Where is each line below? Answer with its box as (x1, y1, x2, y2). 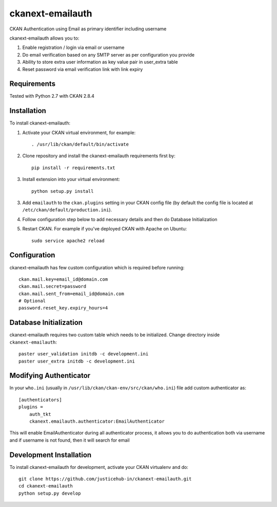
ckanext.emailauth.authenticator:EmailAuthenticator (29, 419, 165, 424)
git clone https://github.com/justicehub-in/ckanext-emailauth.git (18, 476, 192, 482)
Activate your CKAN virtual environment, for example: (22, 129, 136, 136)
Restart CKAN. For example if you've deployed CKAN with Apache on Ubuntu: (22, 226, 187, 232)
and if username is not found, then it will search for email (9, 437, 130, 443)
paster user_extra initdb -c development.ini (18, 358, 135, 364)
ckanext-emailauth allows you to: (9, 35, 80, 41)
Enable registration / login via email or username (22, 44, 125, 51)
